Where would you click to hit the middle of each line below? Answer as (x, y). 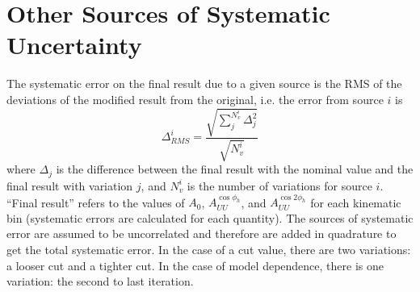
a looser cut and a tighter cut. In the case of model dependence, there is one (195, 265)
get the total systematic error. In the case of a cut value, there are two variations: (209, 250)
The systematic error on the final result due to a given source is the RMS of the (204, 83)
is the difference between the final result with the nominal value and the (235, 169)
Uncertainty (74, 45)
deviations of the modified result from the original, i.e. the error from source (195, 99)
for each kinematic (356, 202)
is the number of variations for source (279, 185)
